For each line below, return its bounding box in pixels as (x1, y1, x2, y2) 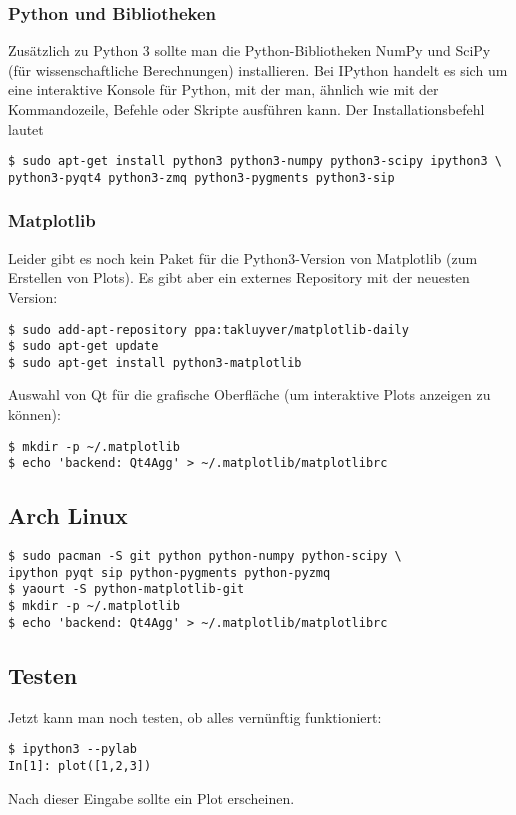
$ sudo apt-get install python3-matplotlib (8, 355, 302, 370)
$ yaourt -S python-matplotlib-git (8, 582, 245, 597)
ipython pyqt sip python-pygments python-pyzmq (8, 565, 331, 580)
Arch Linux (8, 500, 128, 531)
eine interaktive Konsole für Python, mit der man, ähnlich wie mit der (8, 79, 439, 100)
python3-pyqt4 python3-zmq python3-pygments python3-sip (8, 170, 395, 185)
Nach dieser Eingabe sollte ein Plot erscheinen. (8, 787, 295, 808)
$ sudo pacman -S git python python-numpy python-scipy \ (8, 549, 402, 564)
